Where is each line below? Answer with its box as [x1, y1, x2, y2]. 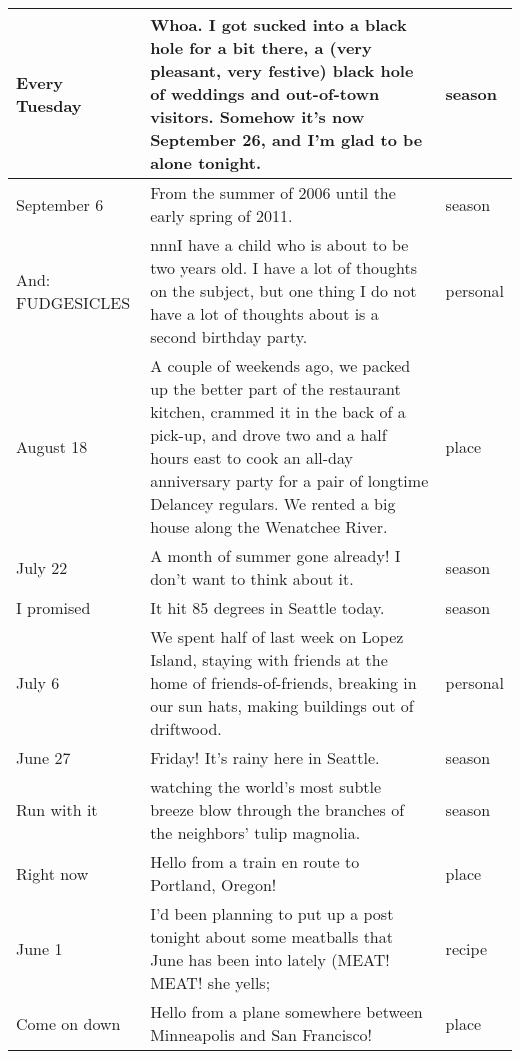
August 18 [16, 434, 88, 458]
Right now [16, 861, 89, 885]
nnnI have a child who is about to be [150, 233, 409, 256]
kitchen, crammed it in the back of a [150, 400, 406, 423]
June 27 [16, 746, 71, 769]
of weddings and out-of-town [150, 82, 380, 105]
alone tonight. [150, 151, 262, 174]
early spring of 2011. [150, 204, 293, 227]
